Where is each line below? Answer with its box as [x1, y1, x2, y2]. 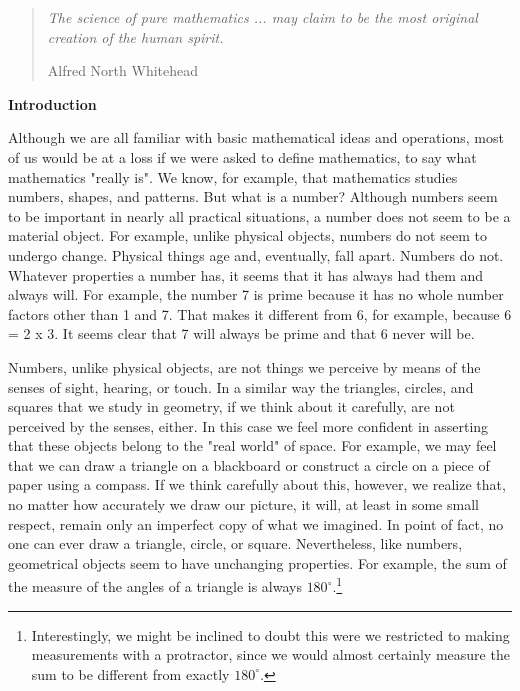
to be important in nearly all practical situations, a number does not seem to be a [8, 205, 511, 226]
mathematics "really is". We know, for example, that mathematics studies [8, 166, 458, 187]
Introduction [8, 93, 97, 114]
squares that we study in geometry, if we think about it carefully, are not [8, 396, 455, 417]
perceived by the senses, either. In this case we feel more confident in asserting [8, 415, 489, 436]
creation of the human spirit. [47, 26, 224, 47]
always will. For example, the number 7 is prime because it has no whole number [8, 284, 504, 305]
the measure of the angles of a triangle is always [8, 576, 302, 597]
